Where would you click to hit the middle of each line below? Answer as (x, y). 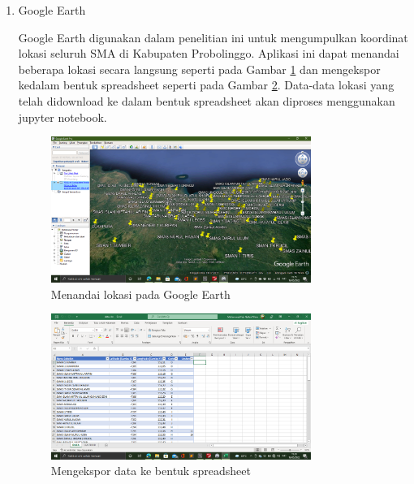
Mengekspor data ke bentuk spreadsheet (151, 471)
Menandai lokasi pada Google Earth (140, 294)
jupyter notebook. (63, 117)
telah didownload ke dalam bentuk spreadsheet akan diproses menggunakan (207, 100)
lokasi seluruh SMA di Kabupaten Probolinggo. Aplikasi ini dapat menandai (209, 53)
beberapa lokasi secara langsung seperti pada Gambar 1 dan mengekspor (199, 69)
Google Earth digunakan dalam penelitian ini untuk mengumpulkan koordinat (213, 37)
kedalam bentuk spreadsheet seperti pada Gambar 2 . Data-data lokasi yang (206, 85)
